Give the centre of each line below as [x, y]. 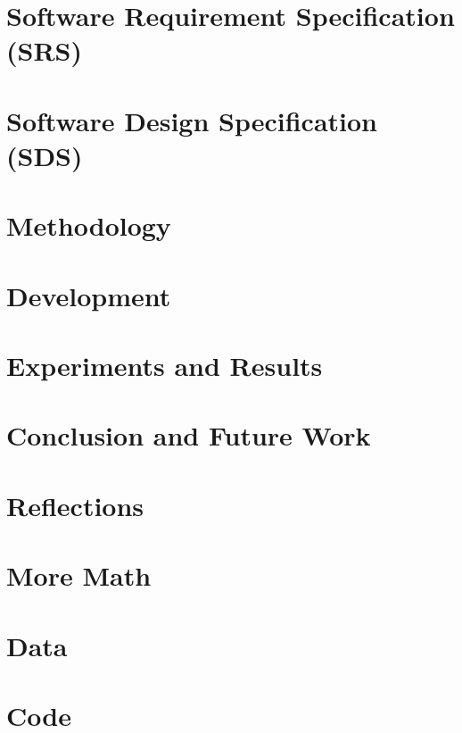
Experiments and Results [165, 366]
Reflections [75, 505]
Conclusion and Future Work [189, 435]
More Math [79, 575]
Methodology [89, 225]
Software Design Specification [192, 120]
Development [89, 295]
